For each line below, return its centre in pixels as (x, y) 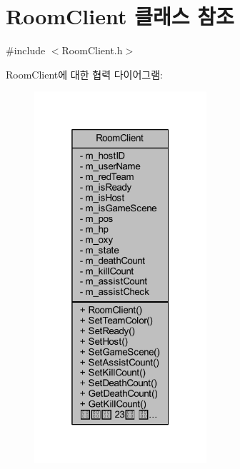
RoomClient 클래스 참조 (120, 16)
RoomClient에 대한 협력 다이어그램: (84, 74)
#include (26, 50)
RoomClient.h (92, 50)
